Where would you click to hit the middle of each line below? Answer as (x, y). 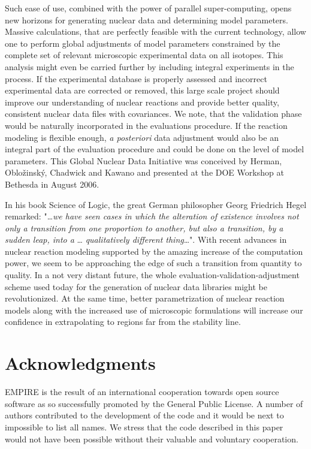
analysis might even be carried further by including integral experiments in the (150, 66)
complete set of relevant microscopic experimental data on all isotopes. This (144, 55)
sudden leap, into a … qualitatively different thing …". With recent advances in (146, 239)
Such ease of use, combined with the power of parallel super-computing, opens (148, 8)
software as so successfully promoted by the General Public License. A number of (154, 403)
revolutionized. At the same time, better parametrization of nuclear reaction (145, 298)
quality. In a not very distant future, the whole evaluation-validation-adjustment (152, 275)
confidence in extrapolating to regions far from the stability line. (123, 322)
